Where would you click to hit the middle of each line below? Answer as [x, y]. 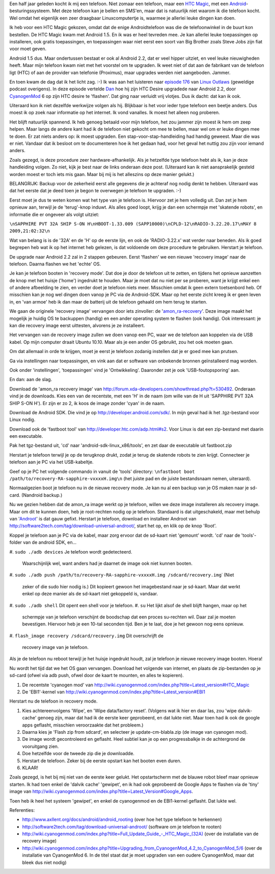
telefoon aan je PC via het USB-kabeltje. [51, 462]
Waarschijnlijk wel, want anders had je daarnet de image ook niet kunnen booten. [107, 563]
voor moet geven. [28, 49]
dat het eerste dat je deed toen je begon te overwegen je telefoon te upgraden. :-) [95, 191]
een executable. [26, 436]
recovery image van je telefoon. [55, 647]
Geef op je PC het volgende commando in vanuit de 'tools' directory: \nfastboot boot [102, 471]
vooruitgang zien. [40, 746]
